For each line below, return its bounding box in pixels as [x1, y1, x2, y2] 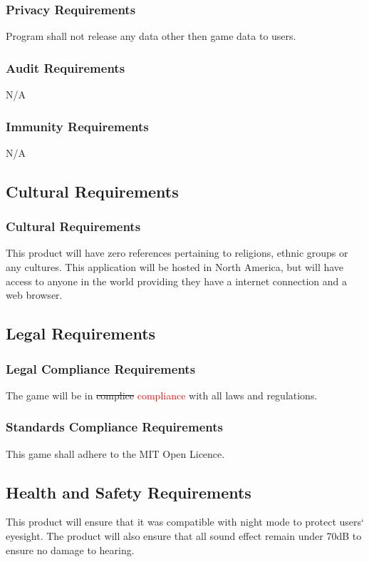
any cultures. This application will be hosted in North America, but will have [6, 260, 344, 275]
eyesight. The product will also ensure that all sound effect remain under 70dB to [6, 528, 362, 543]
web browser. [6, 287, 63, 302]
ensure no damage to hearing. [6, 542, 135, 557]
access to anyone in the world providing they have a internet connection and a [6, 273, 347, 288]
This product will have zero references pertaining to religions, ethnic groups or [6, 245, 348, 260]
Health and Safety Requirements [6, 481, 251, 503]
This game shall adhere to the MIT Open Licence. [6, 446, 225, 461]
